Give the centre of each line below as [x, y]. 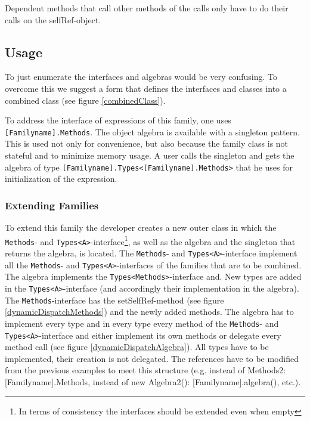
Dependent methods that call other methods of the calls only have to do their [147, 8]
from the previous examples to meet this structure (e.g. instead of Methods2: [145, 370]
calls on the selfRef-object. [53, 19]
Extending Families [52, 205]
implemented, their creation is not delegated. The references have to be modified [152, 358]
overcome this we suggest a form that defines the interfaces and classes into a [146, 88]
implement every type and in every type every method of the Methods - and [142, 323]
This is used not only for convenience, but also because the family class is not [147, 143]
